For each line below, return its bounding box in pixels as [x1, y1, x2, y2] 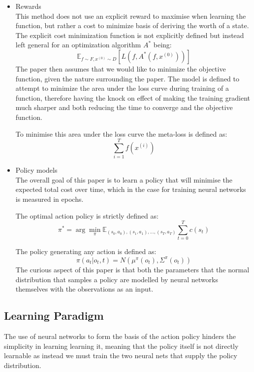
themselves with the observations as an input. [15, 284, 154, 294]
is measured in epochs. [15, 194, 84, 204]
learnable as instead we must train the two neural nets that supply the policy [4, 350, 237, 361]
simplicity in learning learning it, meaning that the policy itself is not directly [4, 340, 239, 351]
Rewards [15, 1, 41, 11]
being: [153, 39, 172, 50]
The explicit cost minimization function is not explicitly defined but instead [15, 30, 244, 40]
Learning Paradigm [4, 308, 104, 323]
